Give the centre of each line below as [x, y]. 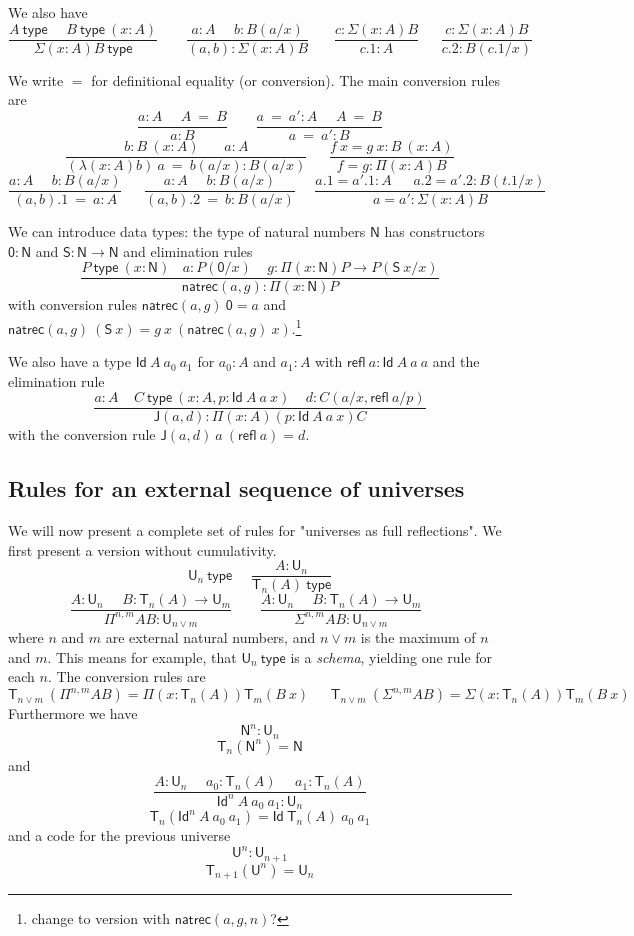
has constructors [434, 231]
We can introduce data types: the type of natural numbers [187, 231]
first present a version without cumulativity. [142, 549]
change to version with [100, 918]
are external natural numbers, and [210, 637]
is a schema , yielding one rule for [391, 656]
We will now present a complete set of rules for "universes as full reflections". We [255, 530]
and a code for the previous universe [119, 835]
